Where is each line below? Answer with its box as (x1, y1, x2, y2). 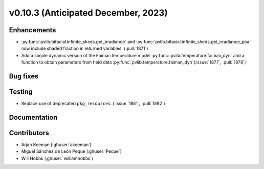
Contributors (9, 128, 49, 137)
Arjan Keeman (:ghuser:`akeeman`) (21, 142, 92, 148)
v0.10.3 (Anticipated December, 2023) (9, 7, 168, 18)
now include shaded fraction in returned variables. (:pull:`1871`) (21, 45, 149, 51)
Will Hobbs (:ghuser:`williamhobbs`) (21, 155, 93, 161)
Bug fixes (9, 72, 39, 81)
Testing (9, 88, 33, 96)
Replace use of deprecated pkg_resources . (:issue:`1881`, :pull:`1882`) (21, 101, 166, 106)
